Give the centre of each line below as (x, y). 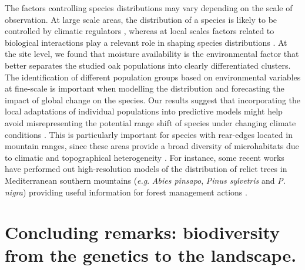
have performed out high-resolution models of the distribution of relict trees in (146, 169)
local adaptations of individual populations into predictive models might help (144, 111)
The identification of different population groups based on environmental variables (153, 77)
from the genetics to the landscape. (151, 255)
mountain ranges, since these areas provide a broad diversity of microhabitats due (152, 146)
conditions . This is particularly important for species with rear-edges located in (149, 134)
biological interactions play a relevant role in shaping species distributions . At (146, 42)
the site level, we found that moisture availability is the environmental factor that (152, 54)
